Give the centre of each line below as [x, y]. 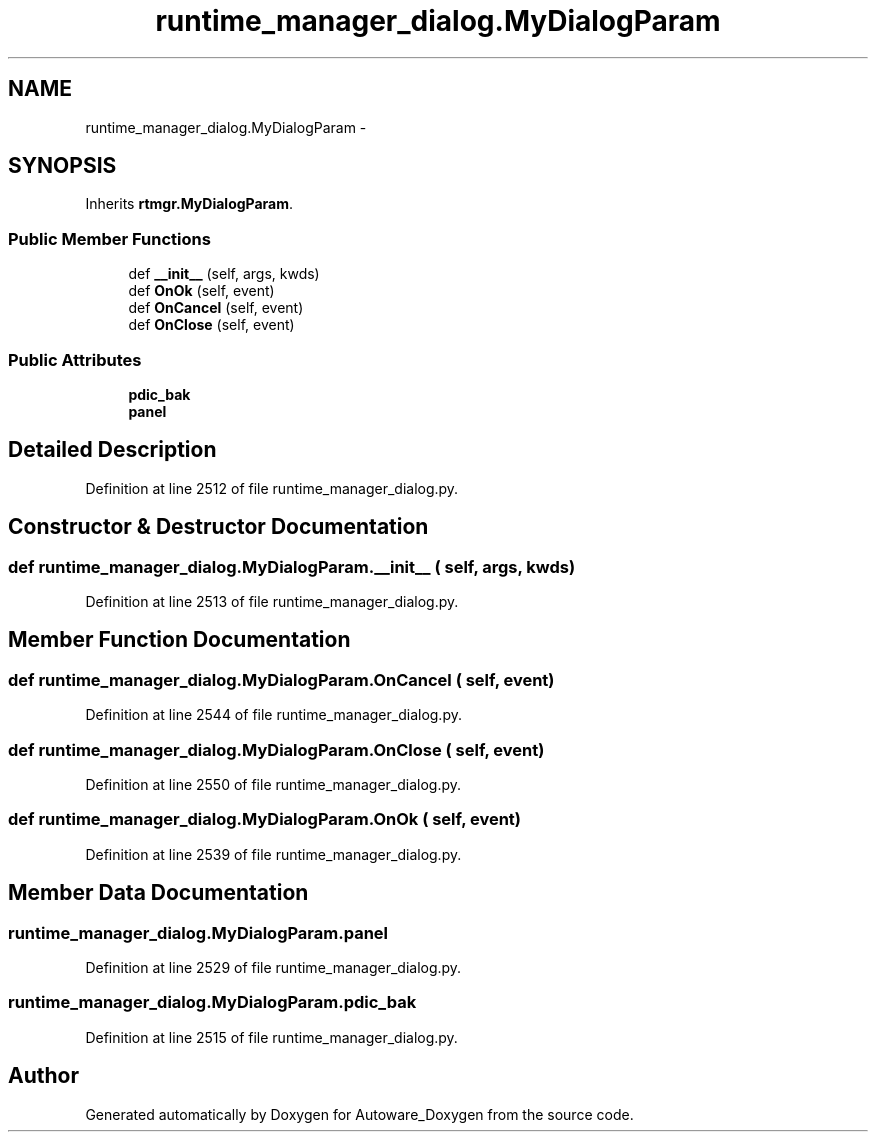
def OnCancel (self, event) [216, 308]
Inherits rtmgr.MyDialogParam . [189, 204]
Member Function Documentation [179, 640]
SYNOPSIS [62, 166]
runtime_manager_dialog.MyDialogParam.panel [198, 932]
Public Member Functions [109, 238]
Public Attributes [75, 359]
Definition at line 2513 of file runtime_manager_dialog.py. [272, 601]
